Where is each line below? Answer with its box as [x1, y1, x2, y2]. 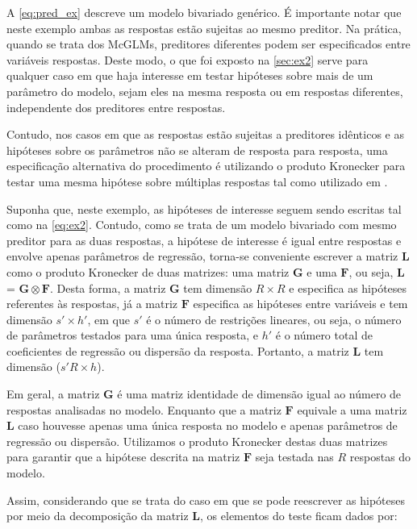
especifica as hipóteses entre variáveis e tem [193, 295, 408, 312]
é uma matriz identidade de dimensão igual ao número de [117, 385, 402, 402]
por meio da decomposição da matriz [6, 507, 189, 524]
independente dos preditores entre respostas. [6, 98, 226, 115]
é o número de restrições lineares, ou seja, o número [146, 310, 402, 327]
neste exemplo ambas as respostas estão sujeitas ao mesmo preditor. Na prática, [6, 19, 402, 36]
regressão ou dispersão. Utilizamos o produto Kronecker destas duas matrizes [6, 432, 388, 449]
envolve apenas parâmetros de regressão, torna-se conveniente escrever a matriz [6, 248, 398, 264]
